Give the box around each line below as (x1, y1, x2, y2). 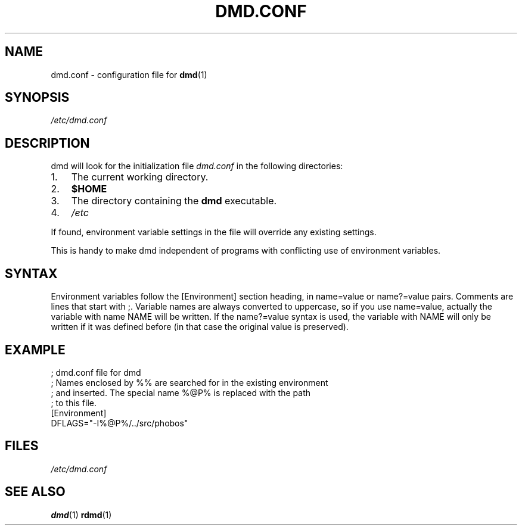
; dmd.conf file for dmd (51, 367, 141, 378)
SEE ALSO (5, 484, 66, 500)
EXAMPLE (5, 342, 66, 357)
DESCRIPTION (5, 135, 90, 151)
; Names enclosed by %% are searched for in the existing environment (51, 377, 328, 388)
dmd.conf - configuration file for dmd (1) (51, 69, 207, 80)
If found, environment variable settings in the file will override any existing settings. (51, 227, 377, 238)
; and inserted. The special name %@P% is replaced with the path (51, 387, 310, 398)
